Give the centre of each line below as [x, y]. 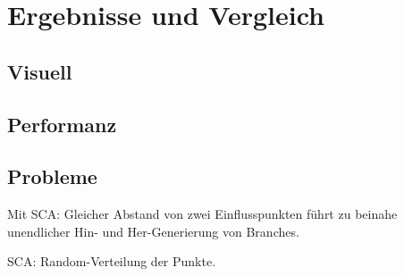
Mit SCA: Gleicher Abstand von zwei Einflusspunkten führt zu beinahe [202, 214]
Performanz [62, 124]
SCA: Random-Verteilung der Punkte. [112, 261]
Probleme [52, 176]
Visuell [40, 71]
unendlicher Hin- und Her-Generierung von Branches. [153, 231]
